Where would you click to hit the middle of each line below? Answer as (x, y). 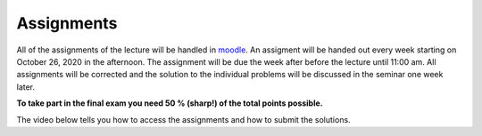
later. (26, 87)
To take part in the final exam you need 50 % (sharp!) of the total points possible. (170, 103)
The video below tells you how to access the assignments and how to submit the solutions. (184, 119)
